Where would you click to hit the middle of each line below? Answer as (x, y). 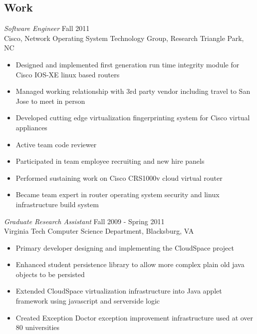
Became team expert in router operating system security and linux (118, 194)
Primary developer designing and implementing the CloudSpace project (125, 247)
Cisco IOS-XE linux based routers (68, 74)
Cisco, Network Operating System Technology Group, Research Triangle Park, (124, 38)
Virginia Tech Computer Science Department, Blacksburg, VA (99, 231)
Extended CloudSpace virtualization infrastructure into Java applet (119, 291)
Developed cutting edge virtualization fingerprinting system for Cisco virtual (133, 118)
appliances (31, 127)
